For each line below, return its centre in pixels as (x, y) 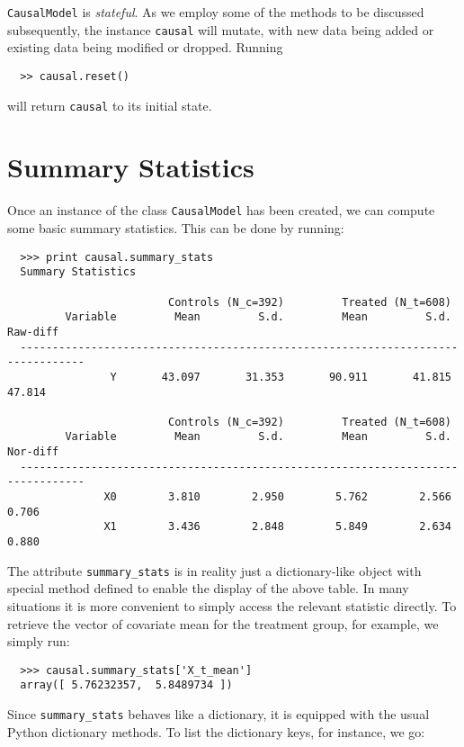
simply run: (39, 641)
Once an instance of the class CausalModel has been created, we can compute (221, 210)
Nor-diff (33, 452)
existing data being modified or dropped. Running (145, 47)
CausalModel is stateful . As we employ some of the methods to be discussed (216, 12)
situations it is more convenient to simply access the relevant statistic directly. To (232, 605)
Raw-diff (33, 332)
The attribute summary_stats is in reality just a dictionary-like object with (214, 570)
